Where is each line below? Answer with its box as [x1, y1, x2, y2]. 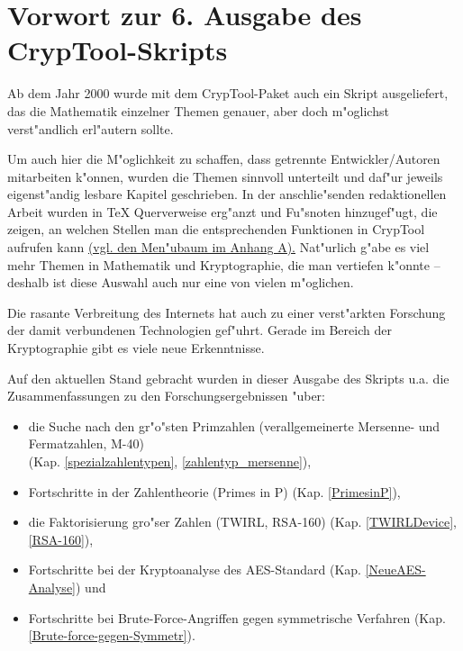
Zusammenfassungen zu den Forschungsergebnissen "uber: [7, 386, 325, 405]
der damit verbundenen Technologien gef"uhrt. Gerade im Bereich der [7, 321, 392, 339]
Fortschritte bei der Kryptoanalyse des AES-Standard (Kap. [28, 560, 361, 579]
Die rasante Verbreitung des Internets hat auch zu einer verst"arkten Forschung [7, 303, 446, 321]
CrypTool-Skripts [7, 32, 228, 68]
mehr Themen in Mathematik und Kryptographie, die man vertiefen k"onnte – [7, 255, 440, 274]
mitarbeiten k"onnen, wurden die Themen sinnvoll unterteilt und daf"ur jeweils [7, 167, 443, 185]
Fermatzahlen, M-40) [28, 434, 144, 453]
